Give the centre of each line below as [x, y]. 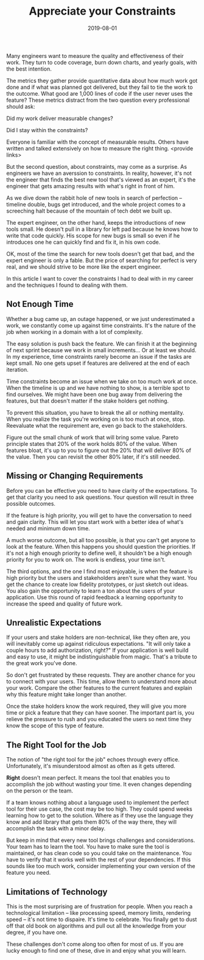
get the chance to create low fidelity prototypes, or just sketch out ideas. [97, 584]
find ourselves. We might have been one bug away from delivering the [94, 394]
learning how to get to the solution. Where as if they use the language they [100, 816]
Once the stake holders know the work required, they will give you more [97, 706]
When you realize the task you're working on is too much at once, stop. [96, 419]
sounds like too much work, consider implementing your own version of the [101, 866]
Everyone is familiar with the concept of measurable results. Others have [97, 142]
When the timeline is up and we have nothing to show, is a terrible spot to [98, 387]
